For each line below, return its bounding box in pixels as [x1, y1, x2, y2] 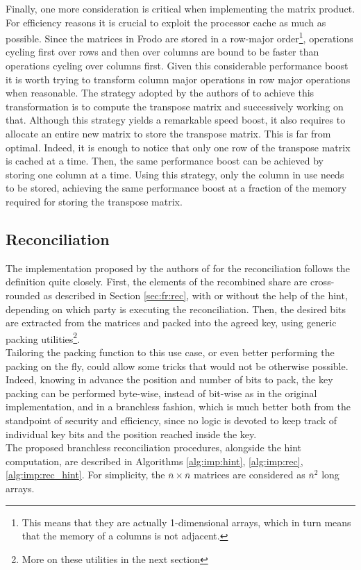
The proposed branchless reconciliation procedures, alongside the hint [6, 440, 302, 455]
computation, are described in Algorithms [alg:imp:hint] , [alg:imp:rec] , [6, 453, 303, 468]
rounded [6, 287, 40, 302]
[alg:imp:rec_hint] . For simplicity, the [6, 467, 165, 482]
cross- [310, 274, 335, 289]
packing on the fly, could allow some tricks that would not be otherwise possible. [6, 358, 349, 373]
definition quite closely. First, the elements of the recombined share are [6, 274, 308, 289]
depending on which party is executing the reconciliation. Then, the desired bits [6, 301, 346, 316]
